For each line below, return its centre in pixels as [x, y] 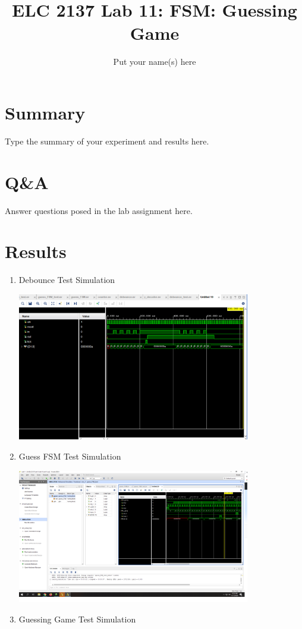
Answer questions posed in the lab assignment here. [99, 210]
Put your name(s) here [155, 62]
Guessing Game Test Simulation [77, 619]
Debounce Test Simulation [67, 280]
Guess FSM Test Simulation [70, 456]
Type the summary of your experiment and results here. [107, 141]
